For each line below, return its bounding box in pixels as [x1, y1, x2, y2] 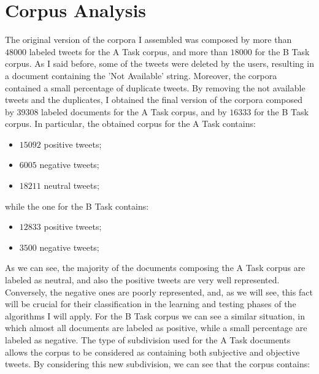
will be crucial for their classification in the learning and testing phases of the [5, 297, 296, 310]
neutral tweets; [44, 179, 99, 192]
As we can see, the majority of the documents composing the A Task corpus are [5, 261, 306, 274]
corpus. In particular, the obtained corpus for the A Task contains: [5, 117, 256, 130]
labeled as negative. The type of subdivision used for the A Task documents [5, 334, 291, 346]
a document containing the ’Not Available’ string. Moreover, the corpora [5, 69, 277, 82]
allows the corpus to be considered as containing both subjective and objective [5, 345, 300, 358]
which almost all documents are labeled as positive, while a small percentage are [5, 321, 307, 334]
